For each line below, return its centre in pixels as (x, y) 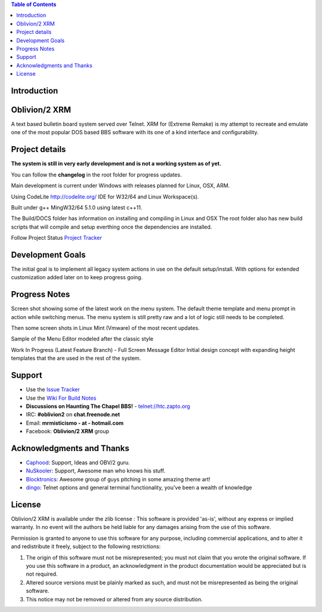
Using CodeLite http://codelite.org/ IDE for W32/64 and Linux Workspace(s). (105, 196)
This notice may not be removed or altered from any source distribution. (114, 599)
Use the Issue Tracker (53, 390)
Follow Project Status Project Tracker (57, 238)
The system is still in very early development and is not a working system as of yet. (116, 163)
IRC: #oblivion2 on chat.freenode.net (73, 415)
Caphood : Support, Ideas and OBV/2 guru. (78, 463)
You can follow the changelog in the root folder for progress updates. (96, 174)
